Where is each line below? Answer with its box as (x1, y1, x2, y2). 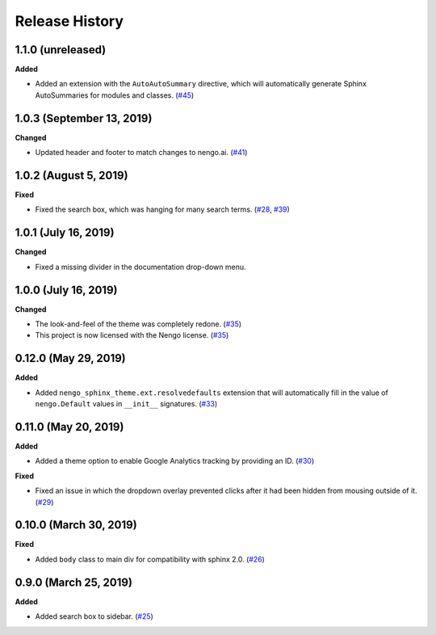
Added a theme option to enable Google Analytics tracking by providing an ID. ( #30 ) (35, 456, 315, 466)
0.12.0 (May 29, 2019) (15, 351, 126, 365)
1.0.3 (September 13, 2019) (15, 111, 153, 125)
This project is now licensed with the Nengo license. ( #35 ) (35, 330, 229, 340)
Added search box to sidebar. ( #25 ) (35, 612, 153, 621)
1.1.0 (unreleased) (15, 43, 107, 57)
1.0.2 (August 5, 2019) (15, 168, 128, 182)
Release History (15, 12, 124, 30)
